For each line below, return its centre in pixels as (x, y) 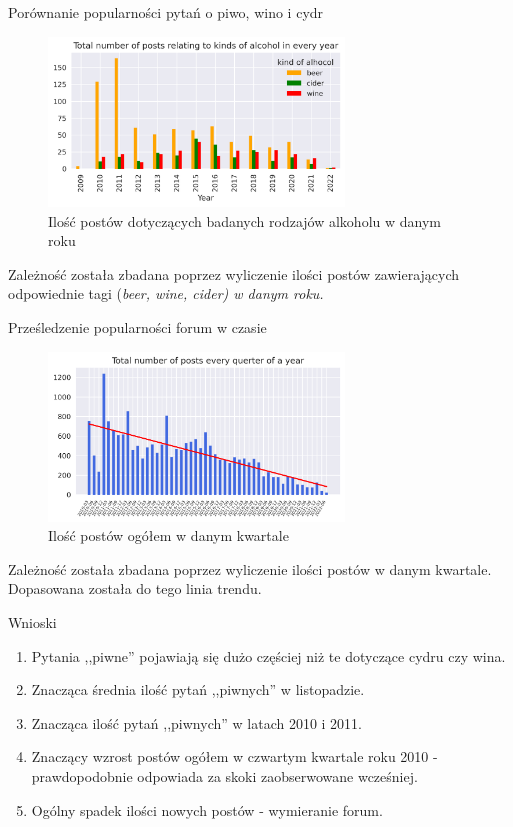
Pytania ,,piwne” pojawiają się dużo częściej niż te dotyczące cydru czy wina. (268, 655)
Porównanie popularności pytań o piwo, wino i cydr (166, 12)
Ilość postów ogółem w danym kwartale (168, 535)
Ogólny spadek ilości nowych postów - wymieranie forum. (207, 809)
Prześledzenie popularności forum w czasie (137, 326)
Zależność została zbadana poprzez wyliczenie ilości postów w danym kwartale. (250, 568)
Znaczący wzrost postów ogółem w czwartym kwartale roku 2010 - (234, 756)
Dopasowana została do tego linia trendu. (135, 588)
